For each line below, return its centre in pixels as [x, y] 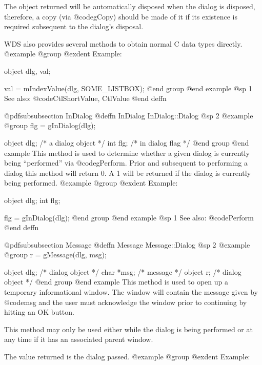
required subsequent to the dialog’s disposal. [74, 26]
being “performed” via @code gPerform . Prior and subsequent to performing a [126, 163]
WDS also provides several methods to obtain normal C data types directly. [123, 43]
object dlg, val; [27, 70]
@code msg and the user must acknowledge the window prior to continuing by [126, 302]
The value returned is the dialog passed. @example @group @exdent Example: [127, 357]
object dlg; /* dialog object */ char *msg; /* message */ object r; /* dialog [123, 271]
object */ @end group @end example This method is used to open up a [116, 282]
